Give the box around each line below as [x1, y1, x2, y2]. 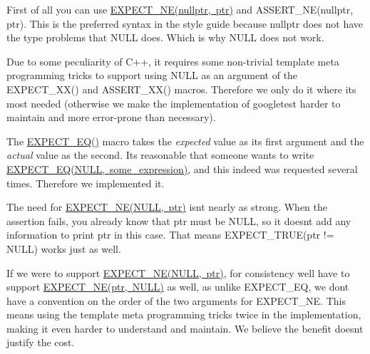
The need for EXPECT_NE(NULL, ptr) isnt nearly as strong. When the [6, 199, 327, 214]
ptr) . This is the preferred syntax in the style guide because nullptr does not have [6, 16, 364, 31]
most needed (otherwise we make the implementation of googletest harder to [6, 95, 341, 110]
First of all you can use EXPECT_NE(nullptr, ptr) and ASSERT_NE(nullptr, [6, 2, 354, 16]
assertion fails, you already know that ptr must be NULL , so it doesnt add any [6, 213, 351, 228]
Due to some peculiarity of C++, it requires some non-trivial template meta [6, 53, 339, 68]
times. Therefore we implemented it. [6, 175, 165, 190]
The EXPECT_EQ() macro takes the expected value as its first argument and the [6, 133, 364, 148]
